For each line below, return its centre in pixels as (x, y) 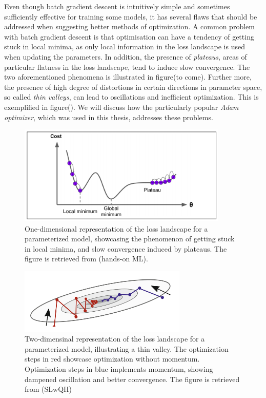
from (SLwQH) (48, 389)
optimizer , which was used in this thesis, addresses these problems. (109, 117)
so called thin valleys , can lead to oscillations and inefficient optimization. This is (131, 97)
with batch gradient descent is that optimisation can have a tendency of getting (129, 36)
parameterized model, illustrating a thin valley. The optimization (127, 348)
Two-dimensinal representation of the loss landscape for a (115, 339)
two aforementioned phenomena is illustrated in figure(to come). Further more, (128, 77)
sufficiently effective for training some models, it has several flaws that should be (131, 16)
